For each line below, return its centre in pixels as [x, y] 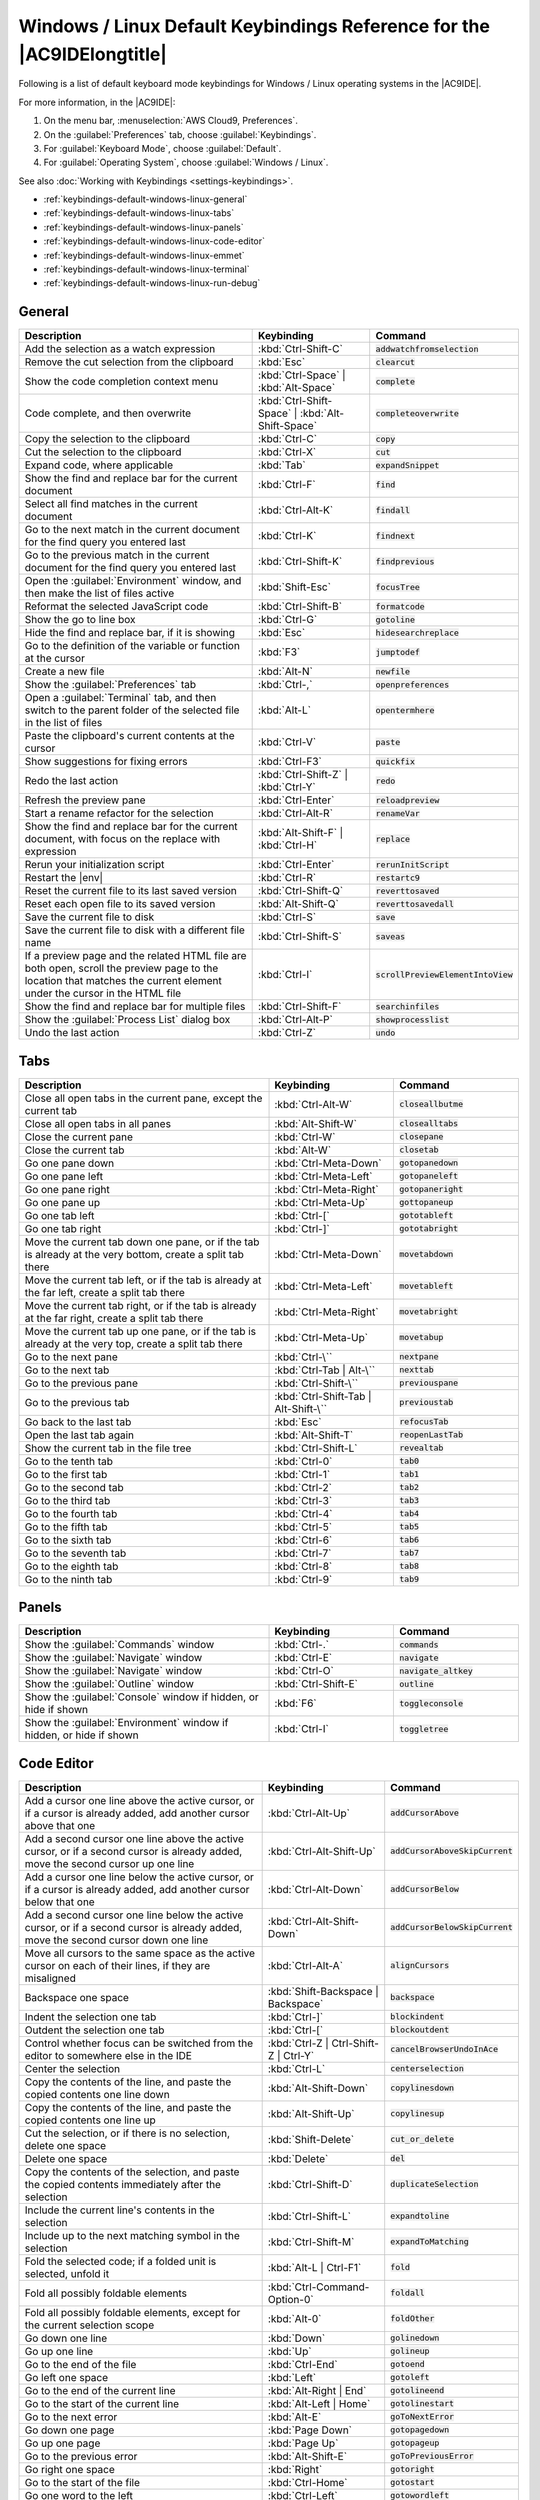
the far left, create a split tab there [104, 1292]
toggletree [423, 1728]
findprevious [405, 561]
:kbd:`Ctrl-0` [303, 1461]
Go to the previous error [81, 2456]
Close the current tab [74, 1150]
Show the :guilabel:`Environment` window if [126, 1723]
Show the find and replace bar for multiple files [135, 1007]
